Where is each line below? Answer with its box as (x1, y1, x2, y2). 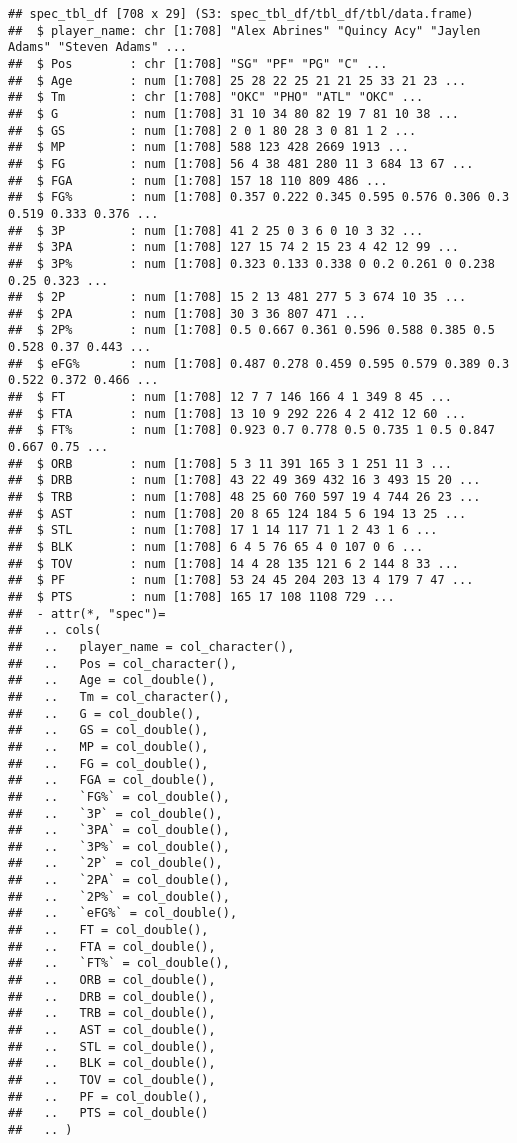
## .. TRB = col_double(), (8, 1006, 216, 1021)
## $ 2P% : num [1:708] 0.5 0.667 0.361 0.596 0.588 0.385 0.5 (8, 323, 495, 338)
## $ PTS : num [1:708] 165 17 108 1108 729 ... (8, 589, 395, 604)
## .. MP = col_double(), (8, 739, 209, 754)
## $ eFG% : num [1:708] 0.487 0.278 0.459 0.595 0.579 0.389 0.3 (8, 356, 510, 371)
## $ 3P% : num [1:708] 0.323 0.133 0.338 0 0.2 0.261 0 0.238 (8, 256, 495, 271)
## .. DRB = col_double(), (8, 989, 216, 1004)
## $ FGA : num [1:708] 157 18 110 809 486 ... (8, 173, 388, 188)
